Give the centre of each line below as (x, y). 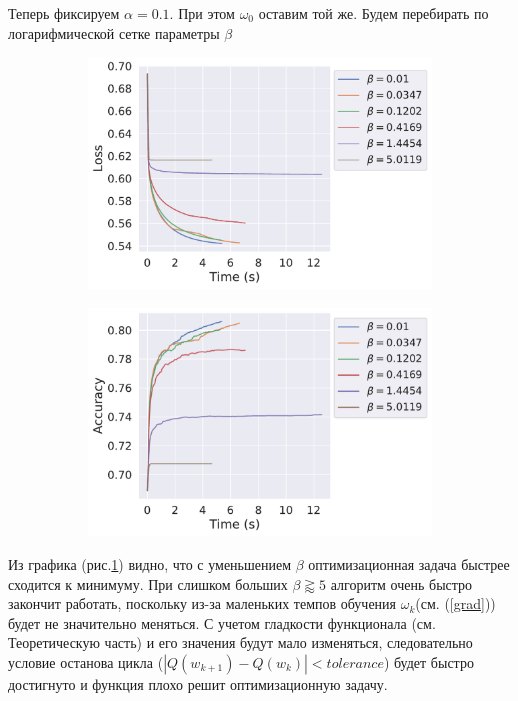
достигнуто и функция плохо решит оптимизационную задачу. (198, 683)
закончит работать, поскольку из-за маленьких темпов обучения (202, 603)
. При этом (202, 13)
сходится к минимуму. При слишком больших (148, 583)
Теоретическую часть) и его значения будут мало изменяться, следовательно (240, 642)
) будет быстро (428, 661)
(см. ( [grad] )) (455, 603)
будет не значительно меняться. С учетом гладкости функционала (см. (222, 622)
